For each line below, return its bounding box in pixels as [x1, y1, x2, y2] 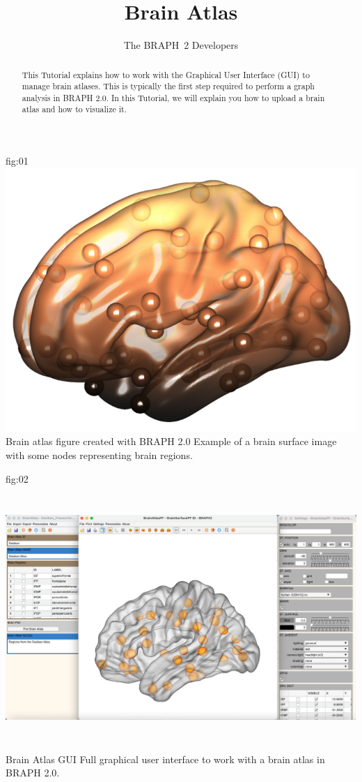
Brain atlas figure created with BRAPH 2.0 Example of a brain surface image [6, 434, 337, 449]
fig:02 [6, 471, 29, 486]
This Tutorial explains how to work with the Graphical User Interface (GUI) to [22, 68, 310, 80]
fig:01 [6, 153, 29, 168]
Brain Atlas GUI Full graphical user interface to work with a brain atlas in [6, 751, 325, 766]
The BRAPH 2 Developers [123, 38, 239, 52]
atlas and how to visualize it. [22, 103, 127, 115]
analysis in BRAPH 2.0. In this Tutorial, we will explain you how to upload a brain [22, 91, 325, 103]
